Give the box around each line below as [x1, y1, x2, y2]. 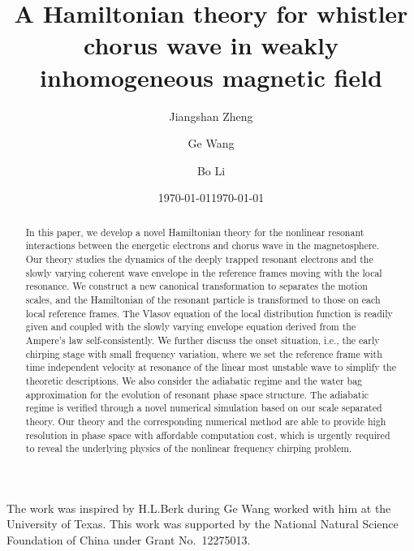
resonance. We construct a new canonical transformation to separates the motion [25, 279, 368, 293]
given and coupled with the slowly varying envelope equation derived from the [25, 320, 356, 334]
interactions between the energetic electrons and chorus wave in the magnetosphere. [25, 239, 380, 252]
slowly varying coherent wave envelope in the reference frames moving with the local [25, 265, 382, 279]
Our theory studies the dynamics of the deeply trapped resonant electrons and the [25, 252, 373, 265]
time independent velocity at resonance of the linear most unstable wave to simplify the [25, 360, 396, 374]
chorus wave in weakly [84, 28, 339, 62]
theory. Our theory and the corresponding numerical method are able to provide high [25, 414, 386, 428]
